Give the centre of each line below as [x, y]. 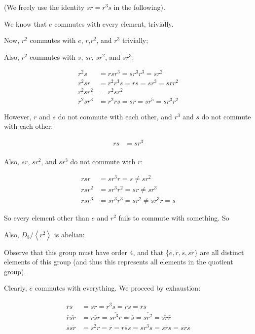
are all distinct [222, 252]
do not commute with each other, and [115, 116]
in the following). [139, 7]
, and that [148, 252]
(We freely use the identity [44, 7]
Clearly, [16, 288]
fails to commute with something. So [174, 218]
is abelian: [69, 234]
